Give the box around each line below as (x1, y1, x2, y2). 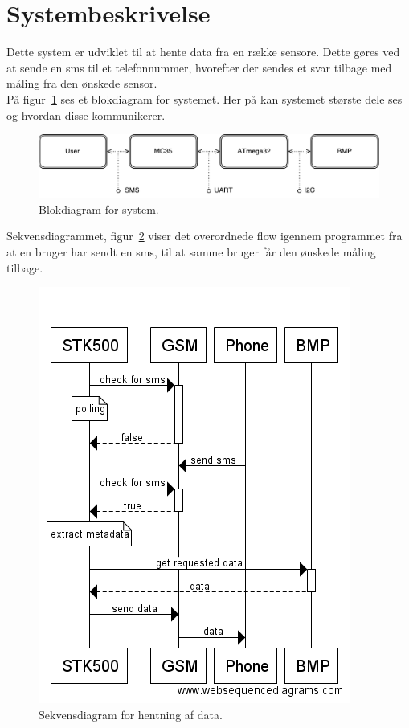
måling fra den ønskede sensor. (6, 75, 157, 92)
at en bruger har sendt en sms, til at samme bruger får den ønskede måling (6, 243, 376, 260)
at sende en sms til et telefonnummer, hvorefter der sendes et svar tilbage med (6, 59, 392, 76)
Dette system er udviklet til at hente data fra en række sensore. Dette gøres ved (6, 43, 400, 60)
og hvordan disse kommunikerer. (6, 106, 166, 123)
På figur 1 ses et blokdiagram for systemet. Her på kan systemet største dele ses (6, 90, 403, 107)
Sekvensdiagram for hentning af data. (39, 706, 223, 722)
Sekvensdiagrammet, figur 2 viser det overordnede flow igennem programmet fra (6, 227, 403, 244)
